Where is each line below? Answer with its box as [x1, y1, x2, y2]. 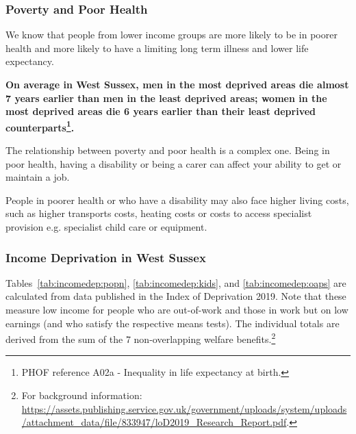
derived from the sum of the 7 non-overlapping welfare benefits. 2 [5, 330, 276, 346]
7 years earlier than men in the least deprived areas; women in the [5, 90, 327, 105]
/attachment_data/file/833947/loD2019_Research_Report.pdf [21, 415, 287, 429]
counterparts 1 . [5, 118, 75, 134]
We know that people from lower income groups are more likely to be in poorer [5, 27, 338, 42]
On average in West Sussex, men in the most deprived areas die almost [5, 77, 349, 91]
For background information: [21, 388, 142, 403]
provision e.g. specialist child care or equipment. [5, 220, 207, 233]
